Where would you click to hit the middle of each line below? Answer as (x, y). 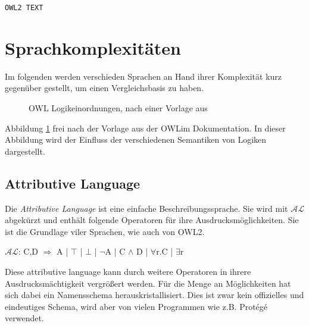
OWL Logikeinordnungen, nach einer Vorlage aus (118, 107)
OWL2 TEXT (24, 8)
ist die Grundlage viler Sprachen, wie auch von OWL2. (105, 231)
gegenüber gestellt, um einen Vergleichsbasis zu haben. (104, 88)
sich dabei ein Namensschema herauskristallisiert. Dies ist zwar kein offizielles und (154, 295)
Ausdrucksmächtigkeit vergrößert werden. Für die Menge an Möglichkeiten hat (148, 283)
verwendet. (24, 318)
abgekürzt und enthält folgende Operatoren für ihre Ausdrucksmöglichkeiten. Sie (152, 220)
